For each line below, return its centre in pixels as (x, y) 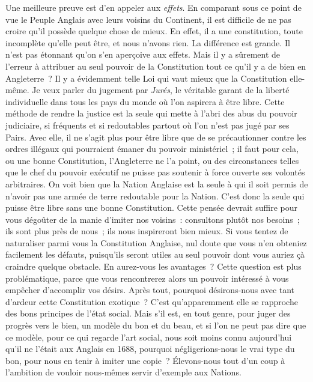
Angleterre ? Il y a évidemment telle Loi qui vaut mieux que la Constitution (146, 78)
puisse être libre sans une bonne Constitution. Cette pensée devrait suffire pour (152, 208)
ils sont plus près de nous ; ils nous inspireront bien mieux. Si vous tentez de (147, 231)
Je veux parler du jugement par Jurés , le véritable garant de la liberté (161, 90)
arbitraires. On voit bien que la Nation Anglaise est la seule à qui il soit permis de (157, 183)
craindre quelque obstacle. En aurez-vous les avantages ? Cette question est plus (153, 266)
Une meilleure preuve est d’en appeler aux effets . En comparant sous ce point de (153, 7)
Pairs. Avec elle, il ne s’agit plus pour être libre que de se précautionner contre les (156, 137)
